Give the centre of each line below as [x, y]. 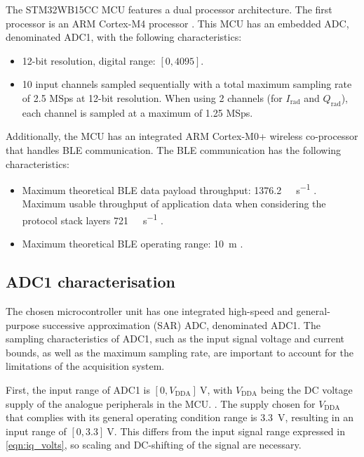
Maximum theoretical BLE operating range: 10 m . [133, 244]
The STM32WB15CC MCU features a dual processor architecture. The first [169, 9]
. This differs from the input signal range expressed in [229, 431]
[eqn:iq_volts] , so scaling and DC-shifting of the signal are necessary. [154, 445]
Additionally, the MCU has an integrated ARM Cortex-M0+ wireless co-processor [182, 136]
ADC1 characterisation [90, 282]
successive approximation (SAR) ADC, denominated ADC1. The [181, 324]
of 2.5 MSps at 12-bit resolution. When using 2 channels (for [152, 97]
